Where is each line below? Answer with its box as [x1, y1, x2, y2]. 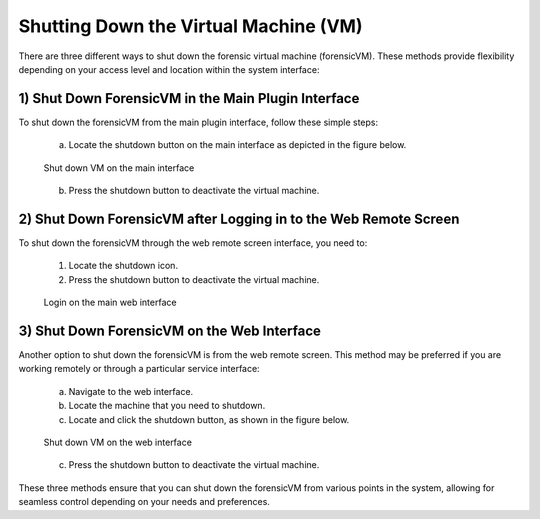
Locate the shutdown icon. [68, 260, 179, 272]
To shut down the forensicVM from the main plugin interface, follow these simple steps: [18, 116, 379, 128]
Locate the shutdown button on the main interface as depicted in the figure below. [68, 139, 407, 151]
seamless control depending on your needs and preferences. [18, 496, 270, 508]
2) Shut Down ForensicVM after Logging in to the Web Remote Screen [18, 210, 460, 227]
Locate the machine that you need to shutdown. [68, 400, 266, 412]
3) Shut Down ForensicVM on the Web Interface [18, 322, 322, 339]
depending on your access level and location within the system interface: [18, 63, 320, 75]
